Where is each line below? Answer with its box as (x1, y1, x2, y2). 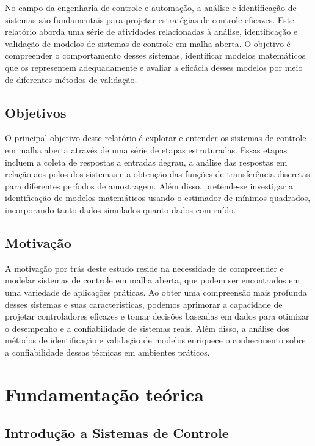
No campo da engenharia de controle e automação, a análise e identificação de (5, 1, 297, 13)
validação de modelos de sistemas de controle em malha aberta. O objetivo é (5, 37, 291, 49)
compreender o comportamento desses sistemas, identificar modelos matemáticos (5, 49, 306, 62)
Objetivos (5, 103, 67, 122)
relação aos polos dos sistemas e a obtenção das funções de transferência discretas (5, 167, 310, 180)
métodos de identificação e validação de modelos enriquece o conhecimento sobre (5, 334, 306, 346)
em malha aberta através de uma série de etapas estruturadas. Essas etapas (5, 143, 288, 156)
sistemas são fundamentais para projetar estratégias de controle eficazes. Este (5, 13, 294, 26)
